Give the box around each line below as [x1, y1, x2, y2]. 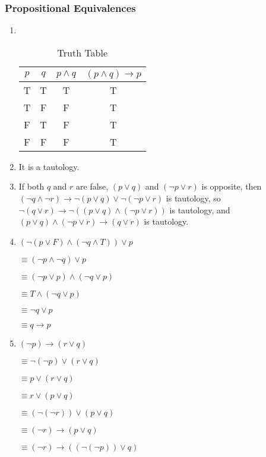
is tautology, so [166, 192, 221, 204]
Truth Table [57, 45, 108, 59]
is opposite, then [201, 180, 262, 193]
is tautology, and [169, 203, 230, 216]
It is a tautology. [18, 160, 80, 172]
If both [18, 180, 45, 193]
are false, [76, 180, 109, 193]
